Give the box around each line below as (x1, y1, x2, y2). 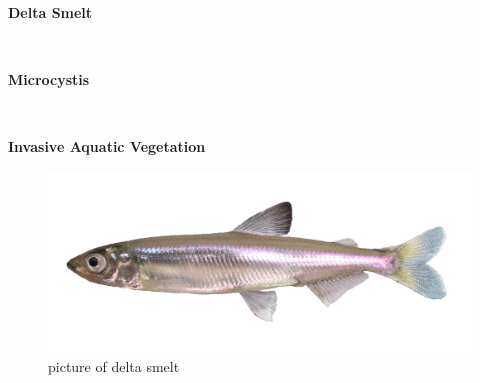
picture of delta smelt (48, 355, 180, 376)
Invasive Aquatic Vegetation (8, 136, 206, 157)
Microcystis (8, 69, 90, 90)
